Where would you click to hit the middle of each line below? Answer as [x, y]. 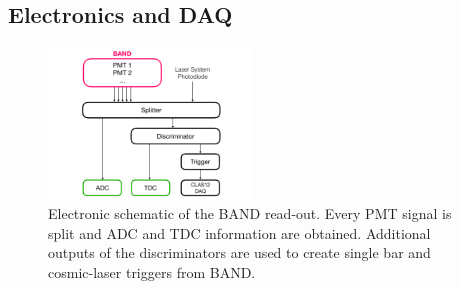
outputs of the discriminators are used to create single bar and [239, 252]
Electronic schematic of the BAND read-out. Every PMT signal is [250, 213]
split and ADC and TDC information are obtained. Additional [239, 232]
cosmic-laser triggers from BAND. [152, 272]
